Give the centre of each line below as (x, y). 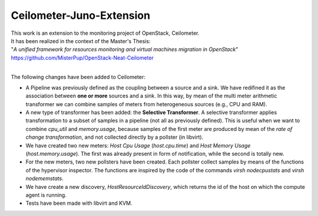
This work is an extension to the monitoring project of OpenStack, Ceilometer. (105, 33)
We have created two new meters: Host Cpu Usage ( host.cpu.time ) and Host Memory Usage (138, 145)
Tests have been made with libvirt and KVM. (79, 203)
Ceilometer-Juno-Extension (80, 15)
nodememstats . (45, 179)
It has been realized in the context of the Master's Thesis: (81, 41)
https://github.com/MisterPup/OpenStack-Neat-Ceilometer (82, 58)
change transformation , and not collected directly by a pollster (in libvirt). (115, 137)
